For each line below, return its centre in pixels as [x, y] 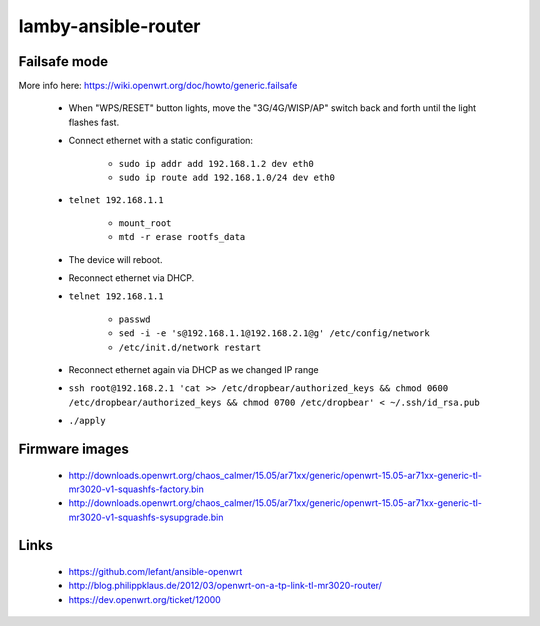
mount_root [145, 223]
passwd [134, 319]
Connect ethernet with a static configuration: [161, 141]
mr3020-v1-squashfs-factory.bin [136, 489]
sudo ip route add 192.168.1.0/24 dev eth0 [226, 178]
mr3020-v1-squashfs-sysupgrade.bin [146, 517]
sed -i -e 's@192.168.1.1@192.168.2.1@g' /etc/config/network [274, 333]
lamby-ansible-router [109, 26]
